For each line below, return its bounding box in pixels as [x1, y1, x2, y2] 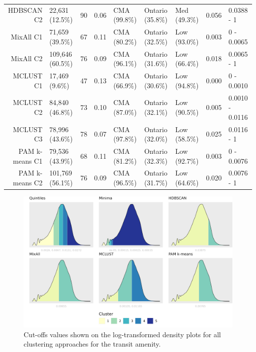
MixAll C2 [11, 53, 43, 64]
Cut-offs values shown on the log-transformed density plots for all [24, 329, 221, 339]
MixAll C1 [11, 31, 43, 41]
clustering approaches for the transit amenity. [24, 339, 161, 349]
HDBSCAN [8, 4, 43, 15]
